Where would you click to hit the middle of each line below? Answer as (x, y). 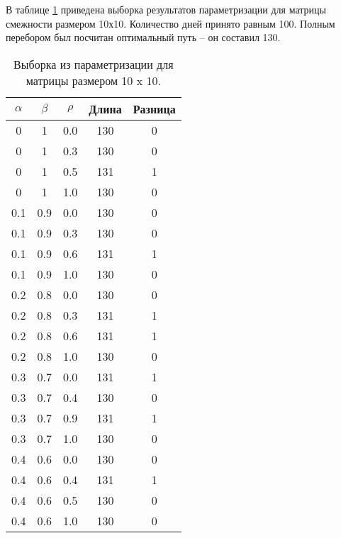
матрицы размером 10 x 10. (93, 80)
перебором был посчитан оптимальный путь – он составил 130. (143, 37)
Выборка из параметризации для (94, 64)
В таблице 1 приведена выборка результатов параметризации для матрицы (166, 9)
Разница (154, 108)
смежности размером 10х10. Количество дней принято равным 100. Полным (170, 23)
